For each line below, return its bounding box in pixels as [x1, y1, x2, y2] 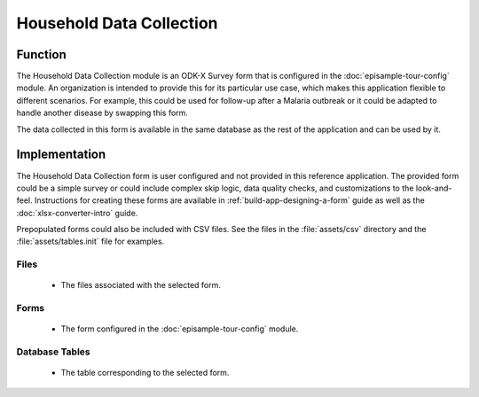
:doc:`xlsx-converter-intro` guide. [16, 207, 138, 218]
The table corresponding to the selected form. [60, 368, 230, 378]
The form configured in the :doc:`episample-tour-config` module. [60, 323, 299, 334]
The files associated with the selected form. [60, 280, 222, 291]
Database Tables [16, 346, 90, 358]
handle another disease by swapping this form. [16, 107, 188, 119]
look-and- [415, 183, 452, 193]
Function [16, 47, 67, 62]
